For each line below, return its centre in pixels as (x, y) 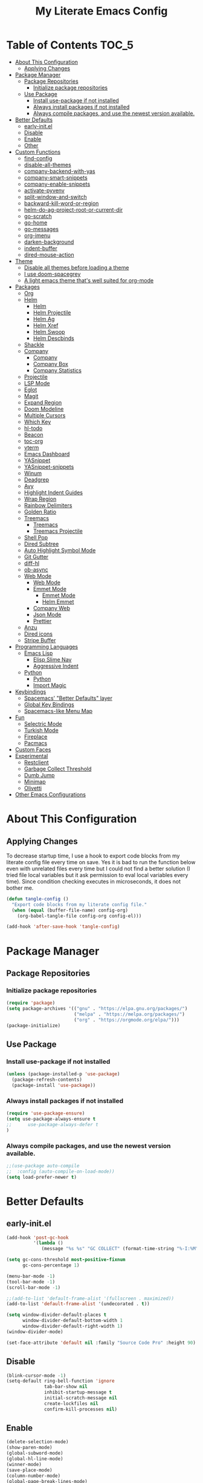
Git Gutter (36, 556)
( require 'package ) (31, 1003)
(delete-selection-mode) (37, 1442)
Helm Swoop (49, 331)
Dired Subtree (41, 544)
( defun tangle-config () (37, 899)
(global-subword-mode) (35, 1453)
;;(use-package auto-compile (43, 1165)
